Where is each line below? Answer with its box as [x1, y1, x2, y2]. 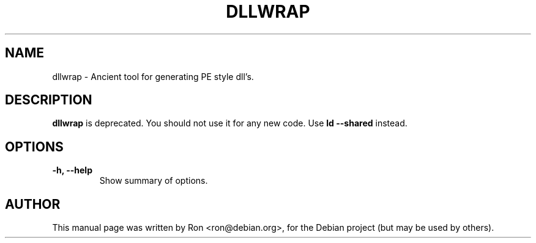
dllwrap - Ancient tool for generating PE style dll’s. [52, 71, 254, 82]
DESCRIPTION [5, 92, 92, 108]
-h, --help [52, 165, 92, 176]
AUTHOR [5, 196, 61, 212]
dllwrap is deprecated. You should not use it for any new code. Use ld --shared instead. [52, 118, 408, 129]
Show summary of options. [99, 175, 208, 186]
